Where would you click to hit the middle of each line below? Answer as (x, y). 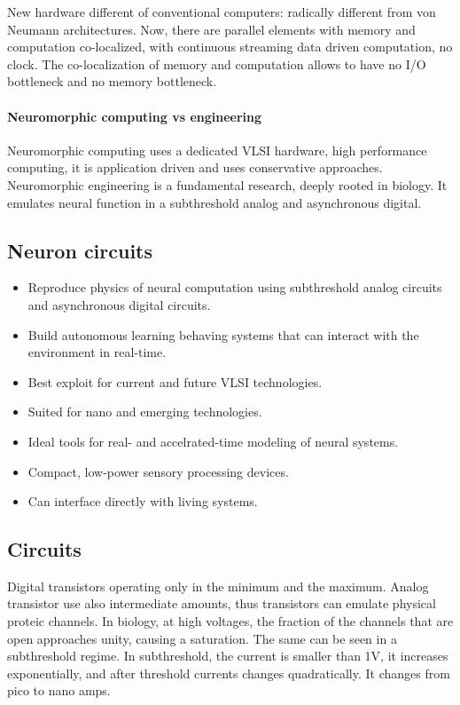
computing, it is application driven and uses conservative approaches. (195, 167)
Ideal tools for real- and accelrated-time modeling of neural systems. (213, 441)
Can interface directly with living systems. (143, 501)
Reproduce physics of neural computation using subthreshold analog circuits (235, 287)
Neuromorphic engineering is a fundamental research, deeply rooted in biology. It (227, 184)
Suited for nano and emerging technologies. (145, 412)
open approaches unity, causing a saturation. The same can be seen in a (202, 638)
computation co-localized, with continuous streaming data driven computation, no (230, 47)
